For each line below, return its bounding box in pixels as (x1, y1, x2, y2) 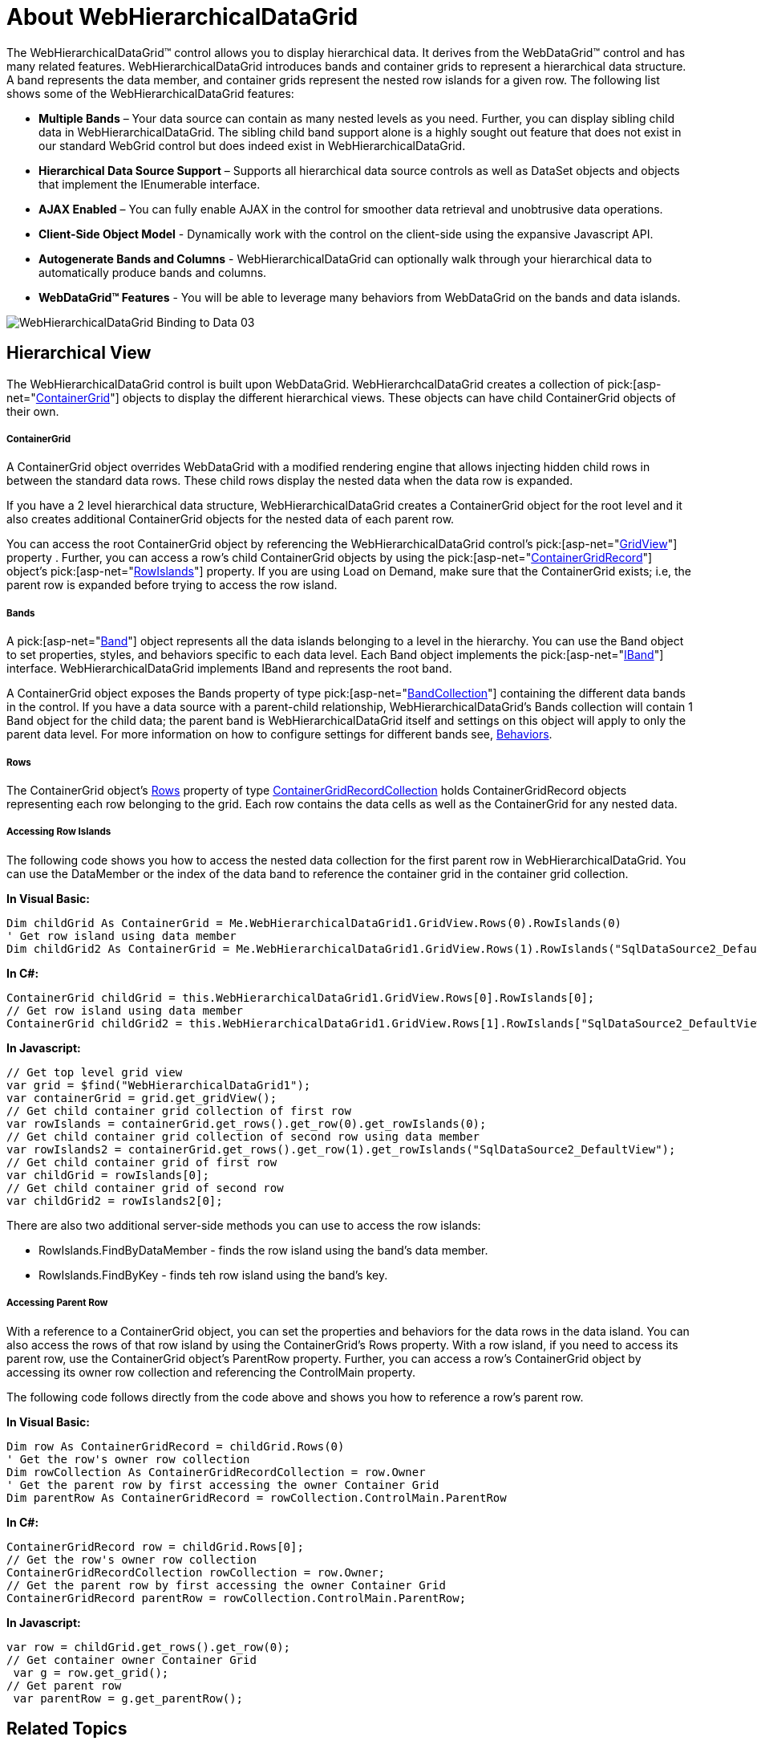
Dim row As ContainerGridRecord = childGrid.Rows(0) (6, 1439, 345, 1453)
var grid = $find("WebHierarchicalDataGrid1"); (6, 1078, 311, 1092)
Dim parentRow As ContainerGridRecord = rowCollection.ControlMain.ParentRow (6, 1491, 507, 1504)
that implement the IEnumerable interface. (38, 177, 261, 191)
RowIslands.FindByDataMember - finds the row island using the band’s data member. (38, 1243, 488, 1257)
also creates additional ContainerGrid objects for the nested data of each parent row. (6, 512, 455, 527)
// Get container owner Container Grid (6, 1653, 257, 1666)
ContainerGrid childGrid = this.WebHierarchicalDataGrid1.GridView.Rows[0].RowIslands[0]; (6, 990, 595, 1004)
